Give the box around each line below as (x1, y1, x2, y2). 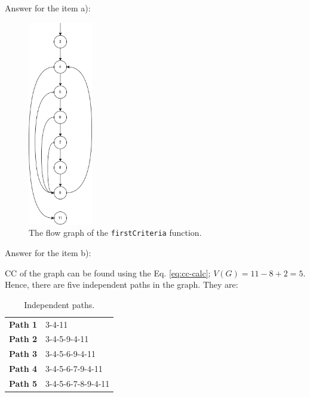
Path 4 (9, 362, 37, 375)
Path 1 (9, 318, 37, 330)
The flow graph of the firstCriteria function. (29, 226, 202, 239)
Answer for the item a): (5, 2, 91, 14)
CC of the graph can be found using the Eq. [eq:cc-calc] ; (5, 266, 211, 279)
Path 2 (9, 333, 37, 345)
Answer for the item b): (5, 246, 91, 258)
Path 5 (9, 377, 37, 389)
